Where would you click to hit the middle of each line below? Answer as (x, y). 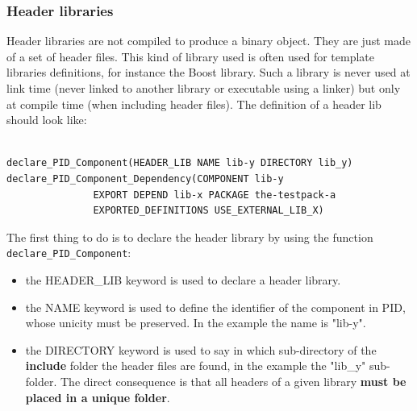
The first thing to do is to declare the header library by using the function (190, 237)
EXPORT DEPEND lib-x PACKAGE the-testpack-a (215, 195)
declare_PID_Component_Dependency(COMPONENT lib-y (145, 179)
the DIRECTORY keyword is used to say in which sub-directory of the (201, 349)
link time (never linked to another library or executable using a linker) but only (204, 88)
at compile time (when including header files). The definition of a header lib (194, 104)
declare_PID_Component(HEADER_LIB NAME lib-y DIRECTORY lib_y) (180, 163)
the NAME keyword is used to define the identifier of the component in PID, (215, 307)
